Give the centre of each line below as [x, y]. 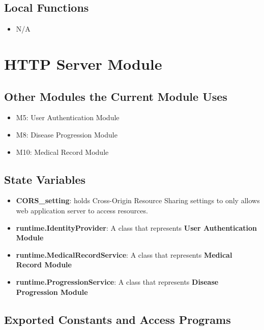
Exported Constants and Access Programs [118, 319]
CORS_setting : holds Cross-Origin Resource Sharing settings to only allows [138, 200]
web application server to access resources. [82, 210]
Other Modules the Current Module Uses [116, 96]
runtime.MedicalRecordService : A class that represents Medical [124, 254]
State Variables [45, 179]
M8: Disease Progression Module [67, 134]
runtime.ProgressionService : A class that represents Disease [117, 281]
